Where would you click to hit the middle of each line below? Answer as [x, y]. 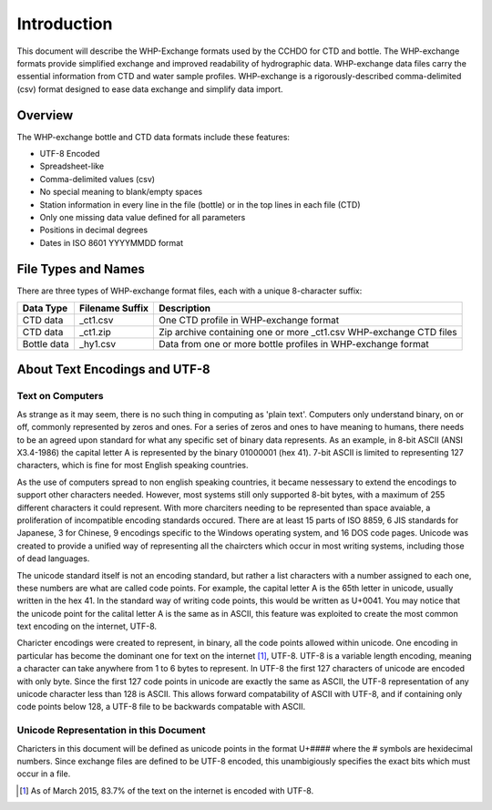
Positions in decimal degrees [94, 230]
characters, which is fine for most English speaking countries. [133, 466]
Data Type [45, 308]
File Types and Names [81, 269]
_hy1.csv [97, 344]
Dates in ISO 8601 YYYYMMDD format [112, 242]
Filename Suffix [114, 308]
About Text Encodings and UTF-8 [113, 369]
